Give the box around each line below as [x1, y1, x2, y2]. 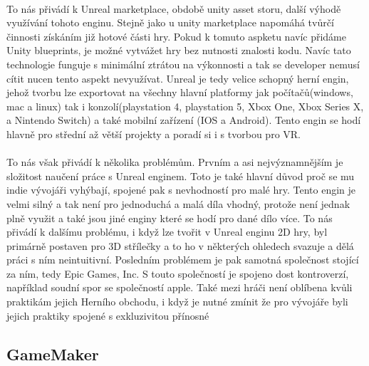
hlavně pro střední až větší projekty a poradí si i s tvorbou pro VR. [6, 126, 301, 141]
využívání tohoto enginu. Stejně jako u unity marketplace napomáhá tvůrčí [6, 15, 334, 30]
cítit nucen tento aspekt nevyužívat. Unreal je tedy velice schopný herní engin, [6, 70, 349, 85]
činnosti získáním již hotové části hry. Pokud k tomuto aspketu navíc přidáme [6, 28, 346, 43]
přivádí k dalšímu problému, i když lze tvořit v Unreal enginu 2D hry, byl [6, 224, 328, 239]
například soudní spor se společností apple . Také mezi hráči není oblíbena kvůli [6, 280, 353, 295]
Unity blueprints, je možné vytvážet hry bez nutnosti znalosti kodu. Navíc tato [6, 43, 351, 58]
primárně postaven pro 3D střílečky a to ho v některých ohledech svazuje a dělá [6, 238, 354, 253]
